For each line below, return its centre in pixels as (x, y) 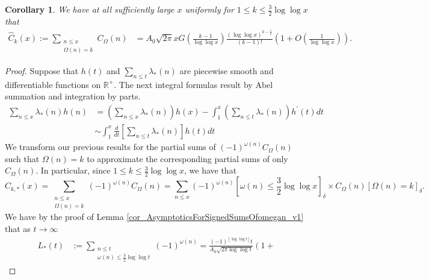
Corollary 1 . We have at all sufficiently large (90, 9)
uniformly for (209, 9)
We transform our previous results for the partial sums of (110, 147)
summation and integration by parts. (73, 96)
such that (22, 158)
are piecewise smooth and (227, 70)
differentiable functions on (53, 84)
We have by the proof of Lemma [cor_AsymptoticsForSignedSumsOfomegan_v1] (154, 216)
